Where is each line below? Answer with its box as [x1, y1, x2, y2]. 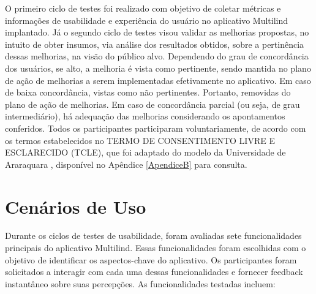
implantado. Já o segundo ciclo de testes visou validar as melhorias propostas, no [5, 26, 309, 39]
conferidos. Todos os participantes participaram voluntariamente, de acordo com [5, 121, 306, 134]
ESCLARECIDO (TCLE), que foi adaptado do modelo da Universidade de [5, 146, 286, 159]
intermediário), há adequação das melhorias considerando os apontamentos [5, 110, 285, 123]
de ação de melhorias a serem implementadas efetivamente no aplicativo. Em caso [5, 73, 311, 86]
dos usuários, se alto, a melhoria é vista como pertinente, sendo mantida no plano [5, 61, 311, 74]
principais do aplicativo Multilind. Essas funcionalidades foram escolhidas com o [5, 241, 306, 254]
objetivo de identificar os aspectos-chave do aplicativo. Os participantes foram [5, 253, 297, 266]
